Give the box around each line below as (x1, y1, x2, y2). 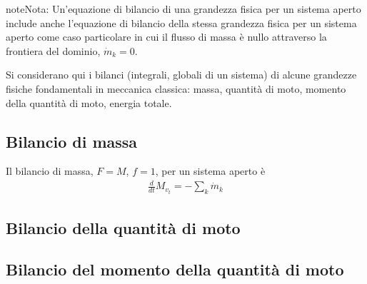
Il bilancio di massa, (6, 163, 94, 178)
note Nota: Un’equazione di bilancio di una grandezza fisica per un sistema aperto (6, 1, 361, 16)
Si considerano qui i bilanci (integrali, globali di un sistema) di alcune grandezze (6, 67, 357, 82)
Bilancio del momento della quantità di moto (6, 258, 344, 280)
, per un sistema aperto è (155, 163, 266, 178)
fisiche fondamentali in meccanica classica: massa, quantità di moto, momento (6, 81, 346, 96)
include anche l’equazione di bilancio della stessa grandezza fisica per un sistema (6, 15, 357, 30)
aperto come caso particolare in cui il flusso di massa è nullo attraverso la (6, 29, 327, 44)
